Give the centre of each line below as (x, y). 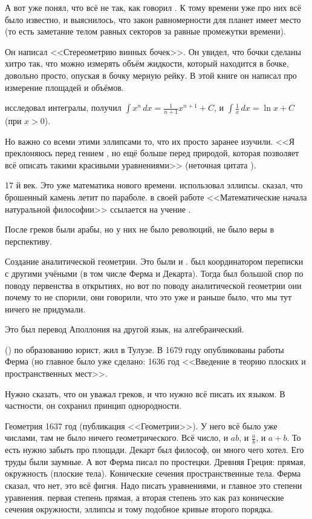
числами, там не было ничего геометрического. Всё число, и (117, 438)
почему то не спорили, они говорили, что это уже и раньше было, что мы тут (148, 297)
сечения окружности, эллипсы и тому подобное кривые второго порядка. (139, 509)
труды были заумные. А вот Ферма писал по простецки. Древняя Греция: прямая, (155, 461)
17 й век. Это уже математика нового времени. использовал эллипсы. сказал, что (154, 185)
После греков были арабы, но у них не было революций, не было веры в (140, 229)
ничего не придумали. (45, 309)
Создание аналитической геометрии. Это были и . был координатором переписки (154, 261)
